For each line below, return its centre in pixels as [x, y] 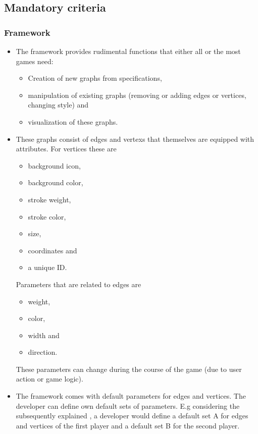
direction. [43, 352]
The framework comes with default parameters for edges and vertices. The [131, 396]
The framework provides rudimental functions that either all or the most [128, 51]
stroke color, [47, 216]
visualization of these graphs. [73, 121]
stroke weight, [49, 199]
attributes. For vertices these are [66, 149]
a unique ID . [47, 267]
